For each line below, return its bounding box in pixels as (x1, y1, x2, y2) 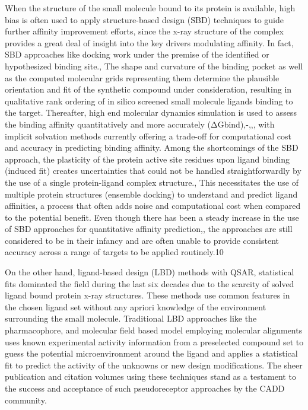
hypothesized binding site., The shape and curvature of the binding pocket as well (5, 59, 303, 72)
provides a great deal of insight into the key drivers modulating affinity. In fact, (5, 36, 294, 49)
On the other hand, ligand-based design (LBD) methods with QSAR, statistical (5, 266, 294, 278)
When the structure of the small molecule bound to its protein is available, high (5, 2, 296, 14)
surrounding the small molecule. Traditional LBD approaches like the (5, 312, 257, 325)
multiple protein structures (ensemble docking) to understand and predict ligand (5, 187, 298, 200)
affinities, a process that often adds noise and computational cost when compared (5, 199, 301, 212)
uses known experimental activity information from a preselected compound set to (5, 335, 304, 348)
